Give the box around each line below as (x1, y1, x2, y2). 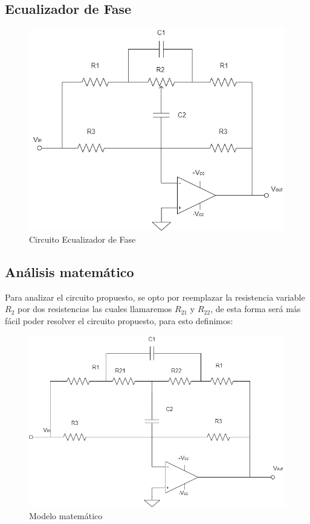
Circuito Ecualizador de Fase (29, 233, 136, 246)
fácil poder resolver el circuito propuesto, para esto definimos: (5, 315, 233, 327)
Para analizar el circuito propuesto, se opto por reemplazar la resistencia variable (5, 290, 305, 303)
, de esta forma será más (210, 302, 301, 315)
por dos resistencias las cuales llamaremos (17, 302, 172, 315)
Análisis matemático (5, 263, 134, 281)
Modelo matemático (29, 509, 103, 522)
